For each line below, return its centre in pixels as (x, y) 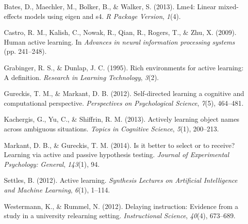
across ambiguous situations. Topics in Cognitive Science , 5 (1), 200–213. (111, 128)
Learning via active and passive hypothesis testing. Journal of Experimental (116, 154)
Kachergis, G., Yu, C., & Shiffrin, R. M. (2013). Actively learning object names (122, 119)
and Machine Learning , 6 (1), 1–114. (57, 189)
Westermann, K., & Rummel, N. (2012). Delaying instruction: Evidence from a (121, 206)
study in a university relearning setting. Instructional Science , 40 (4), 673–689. (120, 216)
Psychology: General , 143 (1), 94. (52, 164)
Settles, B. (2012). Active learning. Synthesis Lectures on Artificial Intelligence (121, 180)
